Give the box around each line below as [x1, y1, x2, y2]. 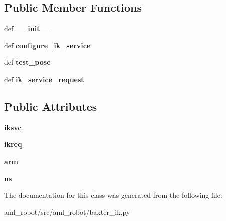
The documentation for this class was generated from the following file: [4, 190, 222, 200]
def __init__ [4, 23, 52, 34]
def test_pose [4, 57, 51, 67]
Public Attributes [4, 98, 97, 114]
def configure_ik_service [4, 40, 91, 50]
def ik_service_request [4, 73, 84, 84]
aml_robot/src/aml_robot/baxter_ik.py [4, 206, 130, 217]
